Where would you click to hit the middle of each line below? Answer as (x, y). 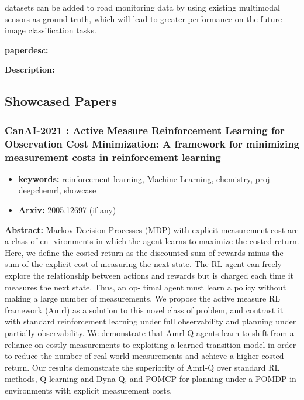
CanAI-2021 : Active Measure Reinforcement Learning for (145, 130)
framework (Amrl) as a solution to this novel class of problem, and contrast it (144, 310)
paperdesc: (27, 49)
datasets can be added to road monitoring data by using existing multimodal (142, 7)
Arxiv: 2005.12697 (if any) (67, 210)
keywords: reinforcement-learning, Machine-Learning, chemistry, (136, 178)
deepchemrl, (40, 190)
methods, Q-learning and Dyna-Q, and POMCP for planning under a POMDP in (151, 379)
